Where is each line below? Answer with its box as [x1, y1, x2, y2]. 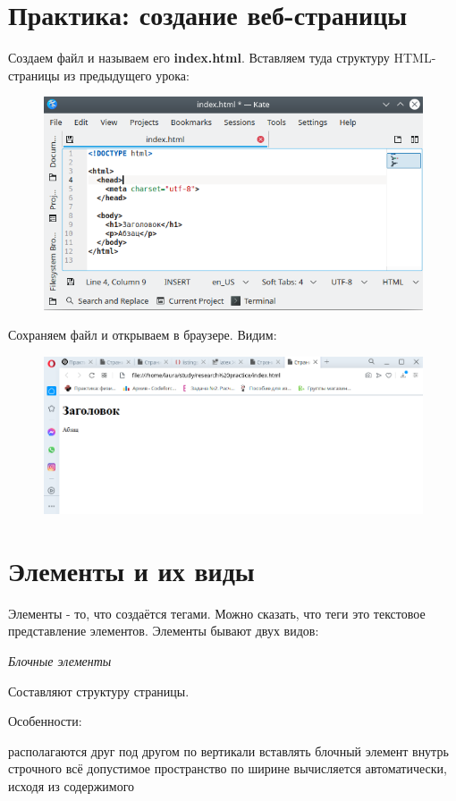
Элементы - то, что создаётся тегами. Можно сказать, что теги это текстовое [8, 603, 426, 622]
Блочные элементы [8, 652, 112, 670]
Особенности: [8, 712, 82, 730]
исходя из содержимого [8, 776, 135, 795]
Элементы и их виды [8, 552, 255, 588]
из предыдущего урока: [63, 65, 190, 84]
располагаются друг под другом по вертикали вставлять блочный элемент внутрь [8, 741, 449, 760]
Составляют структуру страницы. [8, 681, 190, 700]
